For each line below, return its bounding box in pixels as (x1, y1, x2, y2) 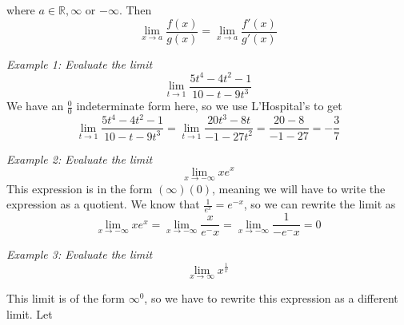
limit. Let (6, 305, 53, 322)
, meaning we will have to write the (211, 180, 386, 196)
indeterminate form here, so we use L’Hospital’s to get (76, 97, 342, 114)
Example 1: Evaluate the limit (6, 55, 153, 72)
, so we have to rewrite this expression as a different (144, 290, 398, 307)
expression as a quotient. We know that (6, 196, 200, 212)
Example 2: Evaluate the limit (6, 150, 153, 167)
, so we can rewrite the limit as (243, 196, 396, 212)
